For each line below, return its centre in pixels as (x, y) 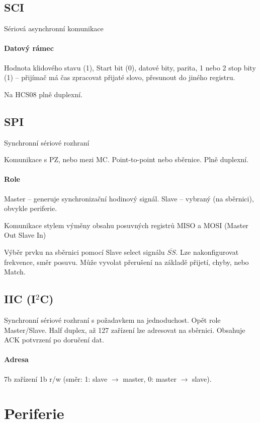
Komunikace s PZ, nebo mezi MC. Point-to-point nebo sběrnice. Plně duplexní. (126, 159)
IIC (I (20, 299)
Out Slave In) (25, 235)
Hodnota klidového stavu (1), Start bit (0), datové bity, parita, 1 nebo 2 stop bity (130, 67)
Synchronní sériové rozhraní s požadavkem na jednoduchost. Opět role (112, 320)
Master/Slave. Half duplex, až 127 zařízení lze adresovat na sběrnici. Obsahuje (125, 330)
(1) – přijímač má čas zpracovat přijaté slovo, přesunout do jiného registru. (120, 77)
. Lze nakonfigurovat (207, 252)
